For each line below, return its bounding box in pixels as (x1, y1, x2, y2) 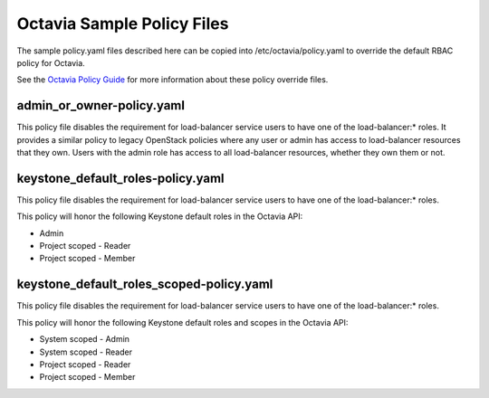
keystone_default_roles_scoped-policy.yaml (16, 277, 273, 292)
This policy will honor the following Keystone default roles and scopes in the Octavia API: (16, 317, 349, 327)
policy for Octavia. (16, 57, 85, 68)
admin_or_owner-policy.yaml (16, 98, 186, 113)
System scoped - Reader (39, 346, 133, 357)
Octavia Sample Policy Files (16, 14, 229, 33)
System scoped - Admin (39, 334, 130, 345)
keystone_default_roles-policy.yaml (16, 170, 225, 185)
